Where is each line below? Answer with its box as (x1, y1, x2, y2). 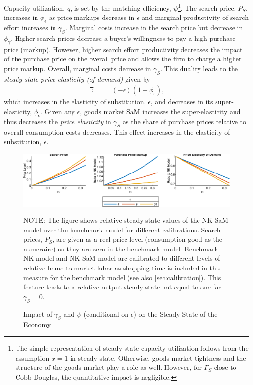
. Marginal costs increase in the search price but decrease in (65, 22, 243, 33)
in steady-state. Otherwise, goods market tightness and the (70, 352, 246, 363)
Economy (23, 319, 51, 329)
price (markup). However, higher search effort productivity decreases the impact (4, 44, 243, 54)
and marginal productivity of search (142, 12, 249, 22)
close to (214, 362, 236, 372)
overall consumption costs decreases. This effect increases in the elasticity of (4, 127, 230, 137)
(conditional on (83, 308, 129, 319)
